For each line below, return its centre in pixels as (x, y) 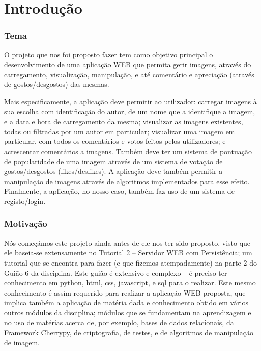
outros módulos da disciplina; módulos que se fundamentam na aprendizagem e (128, 312)
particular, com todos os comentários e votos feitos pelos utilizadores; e (115, 141)
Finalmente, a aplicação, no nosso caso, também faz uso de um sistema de (119, 191)
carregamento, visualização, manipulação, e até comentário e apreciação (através (129, 74)
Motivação (26, 224)
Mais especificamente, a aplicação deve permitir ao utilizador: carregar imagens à (130, 101)
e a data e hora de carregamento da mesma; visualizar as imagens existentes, (124, 121)
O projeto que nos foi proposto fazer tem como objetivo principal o (109, 54)
